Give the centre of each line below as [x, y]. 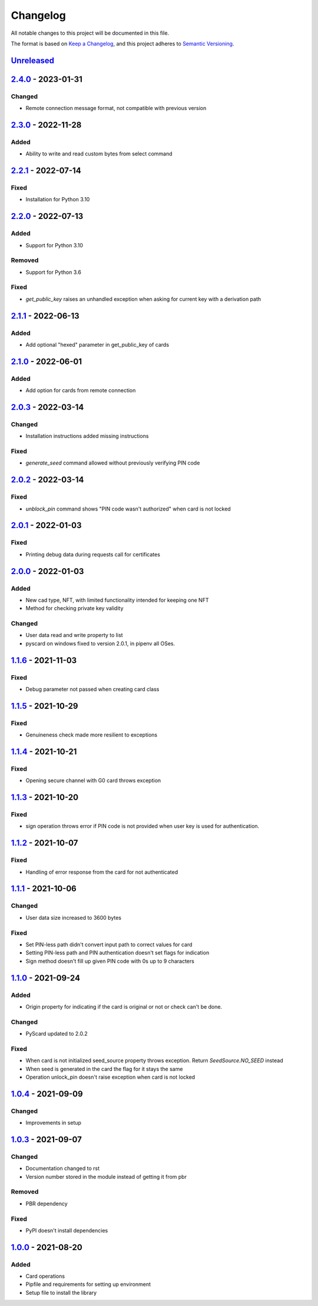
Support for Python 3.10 [54, 245]
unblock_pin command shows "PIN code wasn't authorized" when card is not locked [128, 509]
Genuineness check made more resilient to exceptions [92, 735]
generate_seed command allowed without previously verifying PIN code [113, 463]
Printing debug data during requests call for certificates [93, 554]
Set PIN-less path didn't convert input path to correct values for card [109, 944]
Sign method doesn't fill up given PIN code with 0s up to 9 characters [110, 961]
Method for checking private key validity [74, 608]
